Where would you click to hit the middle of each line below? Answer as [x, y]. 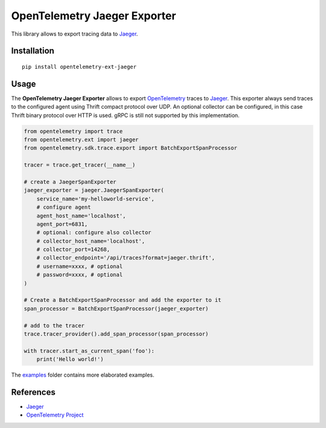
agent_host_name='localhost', [81, 216]
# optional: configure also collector [94, 233]
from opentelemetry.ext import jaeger [81, 140]
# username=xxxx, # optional [80, 266]
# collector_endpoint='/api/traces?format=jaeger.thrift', [126, 258]
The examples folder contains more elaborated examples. [83, 375]
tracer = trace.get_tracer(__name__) [80, 165]
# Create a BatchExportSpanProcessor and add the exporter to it [123, 300]
